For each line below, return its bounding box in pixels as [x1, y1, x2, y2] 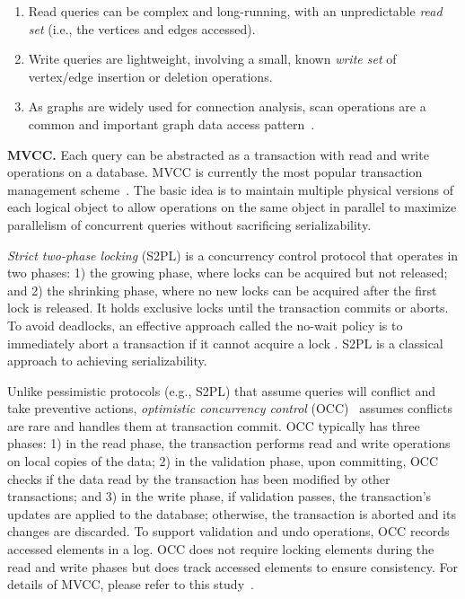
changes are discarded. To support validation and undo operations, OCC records [7, 522, 450, 541]
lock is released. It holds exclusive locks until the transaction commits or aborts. [7, 298, 449, 317]
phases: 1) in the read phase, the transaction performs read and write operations [7, 434, 451, 453]
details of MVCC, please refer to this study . [7, 575, 254, 594]
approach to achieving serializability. [7, 351, 207, 370]
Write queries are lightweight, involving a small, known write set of [28, 49, 397, 68]
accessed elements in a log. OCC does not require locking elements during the [7, 540, 434, 559]
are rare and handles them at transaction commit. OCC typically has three [7, 416, 420, 435]
